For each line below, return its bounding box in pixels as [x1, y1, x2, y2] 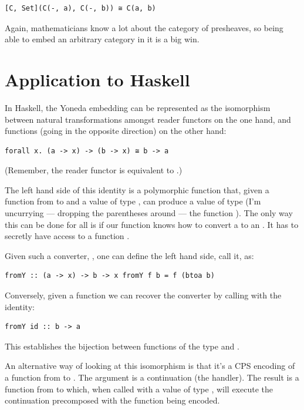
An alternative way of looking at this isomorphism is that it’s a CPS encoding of [5, 359, 295, 372]
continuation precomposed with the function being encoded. [5, 394, 220, 406]
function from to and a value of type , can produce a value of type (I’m [5, 195, 261, 207]
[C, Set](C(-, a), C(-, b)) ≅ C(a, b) [5, 4, 156, 12]
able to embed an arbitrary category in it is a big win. [5, 33, 200, 45]
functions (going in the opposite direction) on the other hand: [5, 125, 227, 137]
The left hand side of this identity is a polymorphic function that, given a [5, 183, 269, 196]
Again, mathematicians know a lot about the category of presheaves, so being [5, 21, 283, 33]
